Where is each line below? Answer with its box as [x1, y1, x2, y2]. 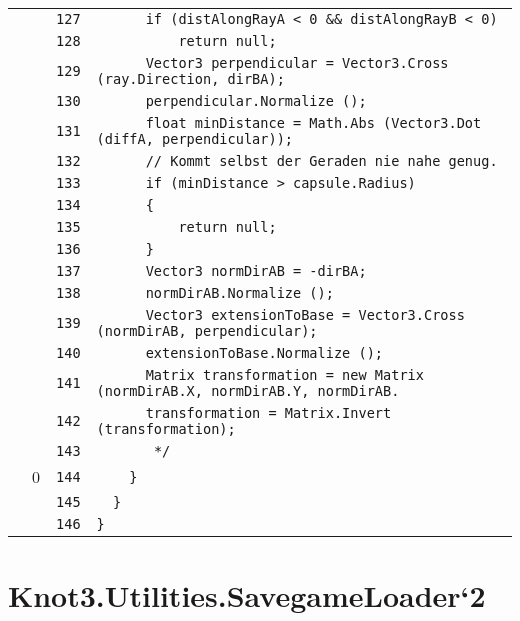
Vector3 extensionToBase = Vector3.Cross [145, 307, 465, 323]
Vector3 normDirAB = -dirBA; [145, 263, 367, 279]
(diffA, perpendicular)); [96, 131, 293, 147]
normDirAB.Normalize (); [145, 285, 334, 301]
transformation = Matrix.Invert [145, 405, 392, 421]
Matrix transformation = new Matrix [145, 367, 424, 383]
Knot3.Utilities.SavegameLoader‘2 [8, 575, 486, 616]
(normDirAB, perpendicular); [96, 323, 318, 339]
